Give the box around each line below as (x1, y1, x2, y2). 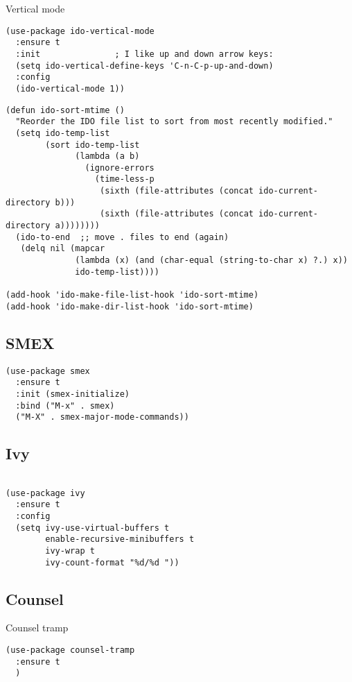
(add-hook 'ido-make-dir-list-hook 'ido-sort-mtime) (6, 301, 254, 312)
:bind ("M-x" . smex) (15, 400, 115, 411)
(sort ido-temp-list (45, 139, 140, 150)
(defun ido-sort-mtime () (6, 105, 125, 115)
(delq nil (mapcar (20, 244, 105, 254)
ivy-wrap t (45, 545, 95, 556)
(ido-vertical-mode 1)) (15, 83, 125, 94)
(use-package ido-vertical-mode (6, 26, 155, 36)
